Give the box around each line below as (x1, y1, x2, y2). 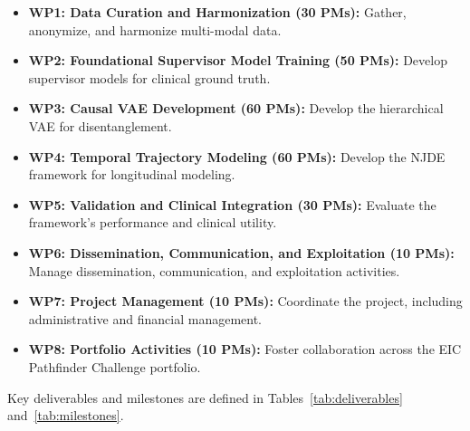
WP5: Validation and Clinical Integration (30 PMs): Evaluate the (28, 195, 436, 214)
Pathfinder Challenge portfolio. (28, 357, 201, 376)
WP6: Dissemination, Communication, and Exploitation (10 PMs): (28, 243, 455, 262)
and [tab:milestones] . (7, 406, 124, 425)
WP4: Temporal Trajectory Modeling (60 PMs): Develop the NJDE (28, 147, 446, 166)
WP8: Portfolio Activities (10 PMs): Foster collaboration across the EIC (28, 340, 462, 359)
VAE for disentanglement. (28, 116, 172, 135)
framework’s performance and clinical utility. (28, 213, 277, 232)
